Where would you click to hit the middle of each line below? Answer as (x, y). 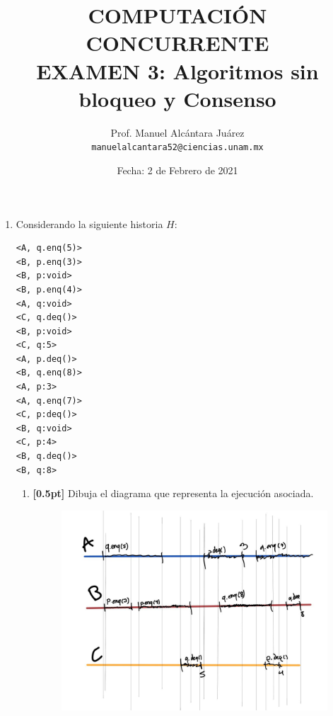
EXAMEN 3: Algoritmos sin (177, 70)
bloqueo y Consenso (177, 98)
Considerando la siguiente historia (89, 223)
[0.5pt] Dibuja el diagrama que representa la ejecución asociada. (173, 493)
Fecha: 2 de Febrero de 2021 (177, 170)
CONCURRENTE (177, 43)
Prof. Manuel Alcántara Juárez (177, 132)
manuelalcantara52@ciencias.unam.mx (177, 148)
